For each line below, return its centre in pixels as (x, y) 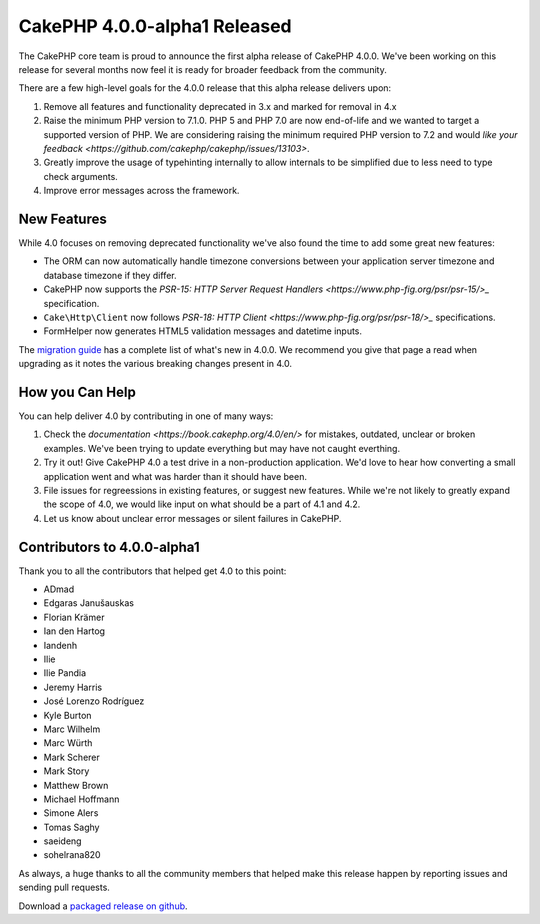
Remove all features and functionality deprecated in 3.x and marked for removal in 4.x (220, 106)
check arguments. (81, 176)
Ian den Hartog (74, 631)
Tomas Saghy (71, 827)
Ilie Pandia (65, 673)
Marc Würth (68, 743)
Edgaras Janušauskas (89, 603)
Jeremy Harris (73, 687)
